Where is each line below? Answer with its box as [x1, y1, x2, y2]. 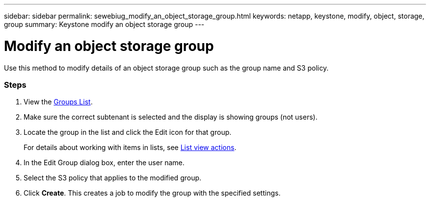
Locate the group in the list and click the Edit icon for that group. [24, 128, 232, 137]
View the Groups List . [24, 98, 93, 106]
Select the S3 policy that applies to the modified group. [24, 174, 202, 182]
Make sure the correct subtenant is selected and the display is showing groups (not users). [24, 113, 318, 122]
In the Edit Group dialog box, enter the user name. [24, 158, 185, 167]
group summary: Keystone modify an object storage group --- [4, 20, 205, 28]
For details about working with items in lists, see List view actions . [24, 143, 237, 152]
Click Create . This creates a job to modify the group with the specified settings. [24, 189, 281, 198]
